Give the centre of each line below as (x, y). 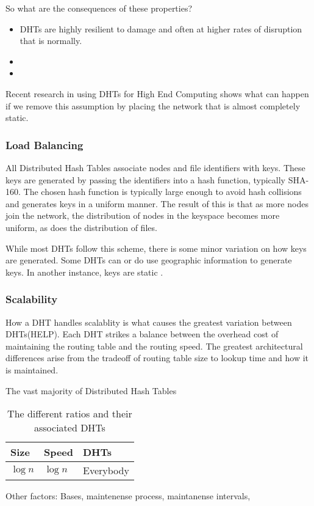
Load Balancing (45, 145)
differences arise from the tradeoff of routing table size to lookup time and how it (157, 358)
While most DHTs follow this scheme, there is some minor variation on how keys (156, 248)
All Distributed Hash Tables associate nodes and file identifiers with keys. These (155, 167)
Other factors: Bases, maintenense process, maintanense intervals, (128, 496)
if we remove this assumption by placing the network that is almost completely (153, 105)
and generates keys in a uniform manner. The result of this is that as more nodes (157, 203)
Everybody (106, 471)
